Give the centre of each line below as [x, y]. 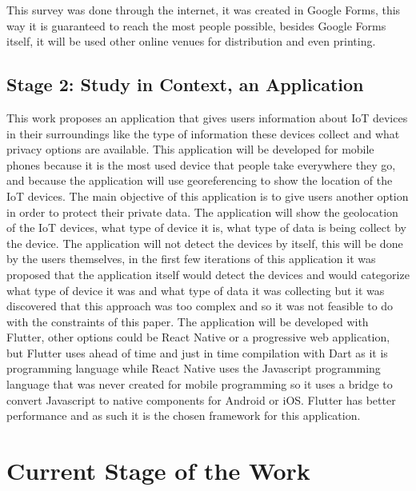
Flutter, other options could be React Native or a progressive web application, [198, 337]
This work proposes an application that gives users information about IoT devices [207, 117]
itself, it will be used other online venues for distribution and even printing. [191, 41]
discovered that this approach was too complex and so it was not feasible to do [200, 306]
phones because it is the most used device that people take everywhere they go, [201, 164]
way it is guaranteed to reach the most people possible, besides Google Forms [196, 25]
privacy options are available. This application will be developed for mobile [190, 149]
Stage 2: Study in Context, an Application [185, 84]
